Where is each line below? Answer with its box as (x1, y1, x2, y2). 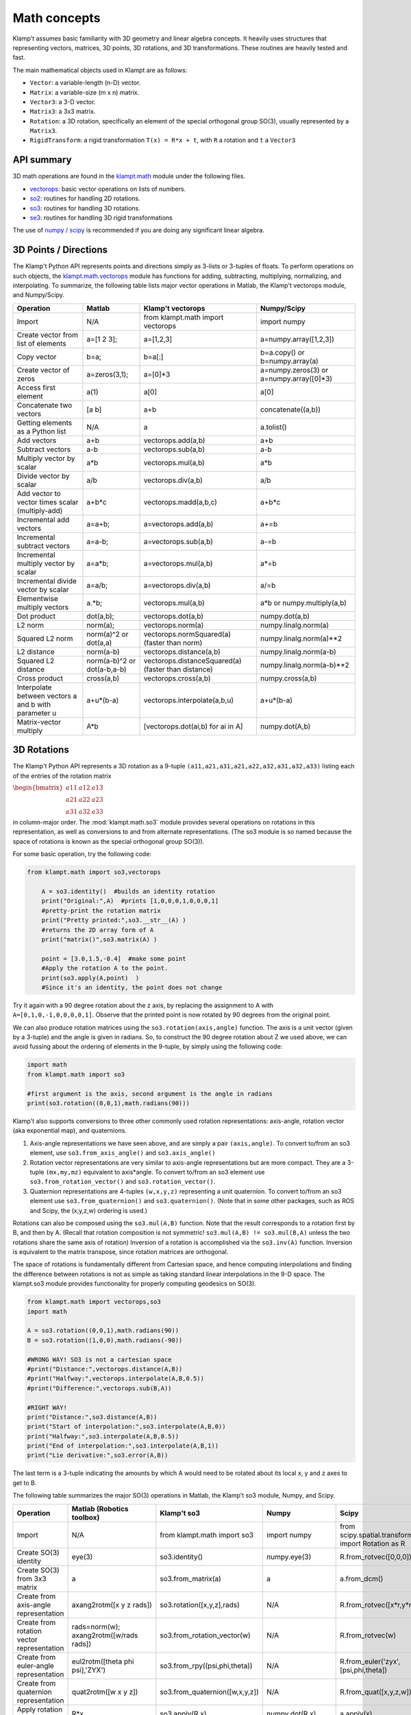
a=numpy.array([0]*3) (260, 374, 332, 383)
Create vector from (16, 330, 79, 340)
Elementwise (16, 593, 58, 603)
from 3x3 (16, 1574, 47, 1583)
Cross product (16, 673, 63, 683)
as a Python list (16, 426, 66, 436)
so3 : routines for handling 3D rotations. (29, 204, 140, 212)
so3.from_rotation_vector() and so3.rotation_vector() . (29, 1177, 216, 1186)
